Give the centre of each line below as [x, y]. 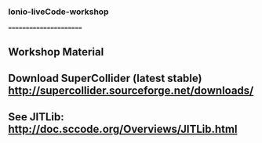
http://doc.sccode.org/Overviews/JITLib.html [123, 129]
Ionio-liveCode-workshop [58, 12]
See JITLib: [36, 117]
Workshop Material [56, 52]
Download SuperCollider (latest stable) [105, 79]
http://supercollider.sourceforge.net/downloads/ [131, 91]
